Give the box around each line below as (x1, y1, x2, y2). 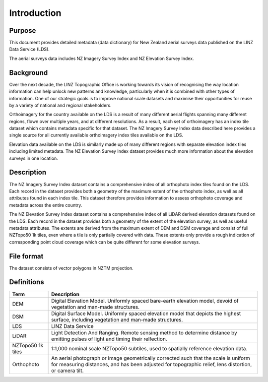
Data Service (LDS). (9, 46, 50, 52)
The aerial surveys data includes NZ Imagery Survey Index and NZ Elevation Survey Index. (9, 55, 194, 62)
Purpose (9, 26, 36, 35)
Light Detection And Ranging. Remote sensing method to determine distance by (51, 329, 238, 336)
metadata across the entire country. (9, 202, 82, 208)
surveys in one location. (9, 155, 58, 161)
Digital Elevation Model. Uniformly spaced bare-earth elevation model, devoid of (51, 297, 239, 304)
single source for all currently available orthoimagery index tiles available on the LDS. (9, 132, 184, 138)
